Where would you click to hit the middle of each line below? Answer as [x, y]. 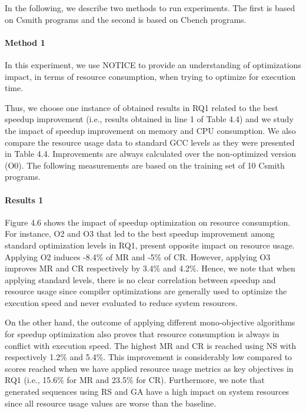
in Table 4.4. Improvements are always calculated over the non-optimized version [151, 154]
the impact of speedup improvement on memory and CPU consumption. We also [150, 130]
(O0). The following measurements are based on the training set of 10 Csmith [145, 165]
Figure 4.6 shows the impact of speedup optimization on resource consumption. [148, 222]
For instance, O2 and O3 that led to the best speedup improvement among [140, 234]
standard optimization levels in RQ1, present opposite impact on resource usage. [150, 245]
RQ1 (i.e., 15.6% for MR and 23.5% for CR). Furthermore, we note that [135, 380]
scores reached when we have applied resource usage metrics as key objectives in [149, 368]
